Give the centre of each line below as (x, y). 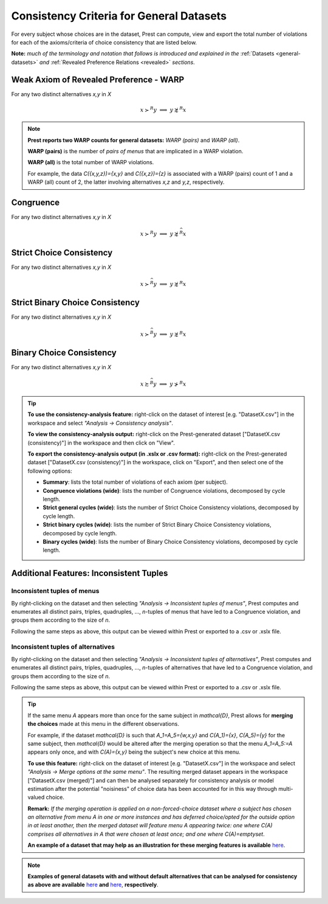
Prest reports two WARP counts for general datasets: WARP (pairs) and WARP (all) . (134, 140)
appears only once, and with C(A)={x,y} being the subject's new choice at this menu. (134, 752)
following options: (50, 471)
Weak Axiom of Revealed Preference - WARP (98, 79)
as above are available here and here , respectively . (93, 885)
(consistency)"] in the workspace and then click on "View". (101, 443)
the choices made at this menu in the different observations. (103, 724)
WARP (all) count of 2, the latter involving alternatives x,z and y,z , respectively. (126, 182)
